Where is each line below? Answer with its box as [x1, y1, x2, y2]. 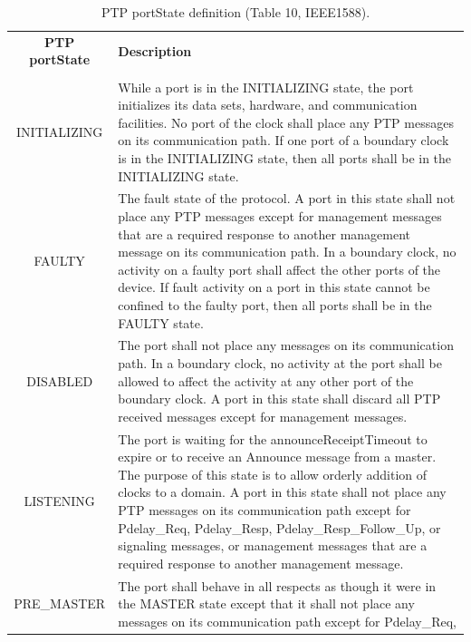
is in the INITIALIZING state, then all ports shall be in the [118, 148, 452, 167]
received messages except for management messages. [118, 406, 408, 425]
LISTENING [24, 491, 95, 511]
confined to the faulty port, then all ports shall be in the [118, 295, 432, 314]
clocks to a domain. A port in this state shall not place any [118, 482, 447, 501]
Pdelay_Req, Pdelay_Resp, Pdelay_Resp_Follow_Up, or [118, 518, 441, 537]
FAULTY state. [118, 313, 204, 332]
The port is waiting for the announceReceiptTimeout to [118, 429, 428, 448]
